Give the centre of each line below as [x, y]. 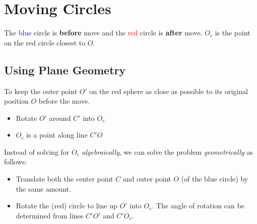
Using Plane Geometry [65, 70]
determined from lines [50, 215]
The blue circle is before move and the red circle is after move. [103, 33]
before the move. [64, 101]
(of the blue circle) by [215, 179]
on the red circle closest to [45, 42]
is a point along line [57, 135]
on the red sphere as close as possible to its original [169, 91]
